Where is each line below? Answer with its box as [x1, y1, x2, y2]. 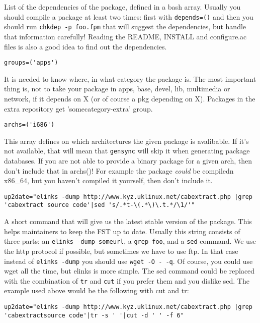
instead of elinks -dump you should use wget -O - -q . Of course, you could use [4, 255, 253, 266]
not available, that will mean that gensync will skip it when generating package [4, 145, 250, 156]
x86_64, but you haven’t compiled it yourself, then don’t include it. [4, 175, 213, 186]
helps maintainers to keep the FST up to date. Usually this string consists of [4, 226, 240, 236]
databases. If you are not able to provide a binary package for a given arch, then [4, 155, 252, 166]
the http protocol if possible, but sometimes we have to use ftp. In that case [4, 245, 238, 256]
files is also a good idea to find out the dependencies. [4, 41, 167, 51]
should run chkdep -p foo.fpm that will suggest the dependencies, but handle [4, 21, 246, 32]
